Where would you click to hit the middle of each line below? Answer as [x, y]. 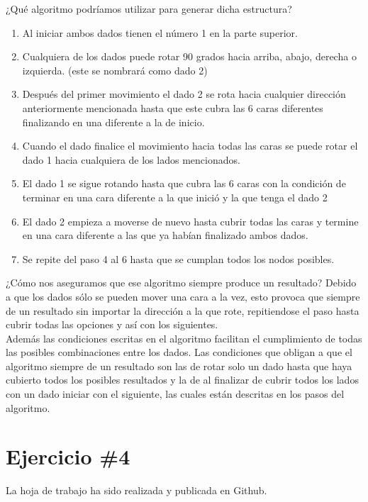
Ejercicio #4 [68, 456]
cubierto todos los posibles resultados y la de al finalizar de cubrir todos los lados [182, 380]
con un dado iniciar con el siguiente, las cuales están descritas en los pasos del [175, 394]
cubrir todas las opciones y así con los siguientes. [112, 324]
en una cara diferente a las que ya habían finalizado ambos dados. [165, 235]
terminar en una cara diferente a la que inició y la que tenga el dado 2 [175, 197]
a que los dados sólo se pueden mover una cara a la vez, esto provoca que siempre [183, 296]
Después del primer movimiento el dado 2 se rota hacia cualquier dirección [184, 94]
